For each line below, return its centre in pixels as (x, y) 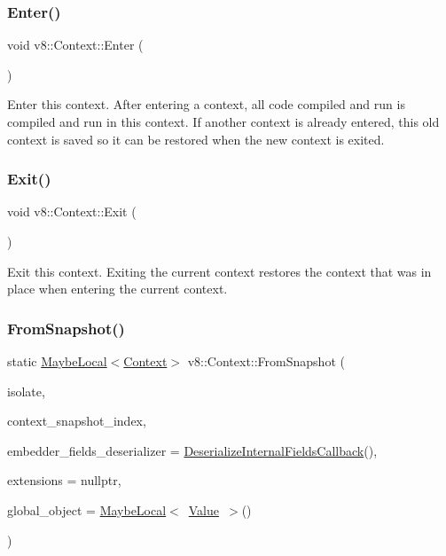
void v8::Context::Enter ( (75, 45)
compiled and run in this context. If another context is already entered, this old (223, 121)
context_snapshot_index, (77, 421)
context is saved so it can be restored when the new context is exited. (196, 139)
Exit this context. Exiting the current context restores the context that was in (219, 271)
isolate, (26, 391)
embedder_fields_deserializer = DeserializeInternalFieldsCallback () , (192, 450)
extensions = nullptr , (64, 480)
